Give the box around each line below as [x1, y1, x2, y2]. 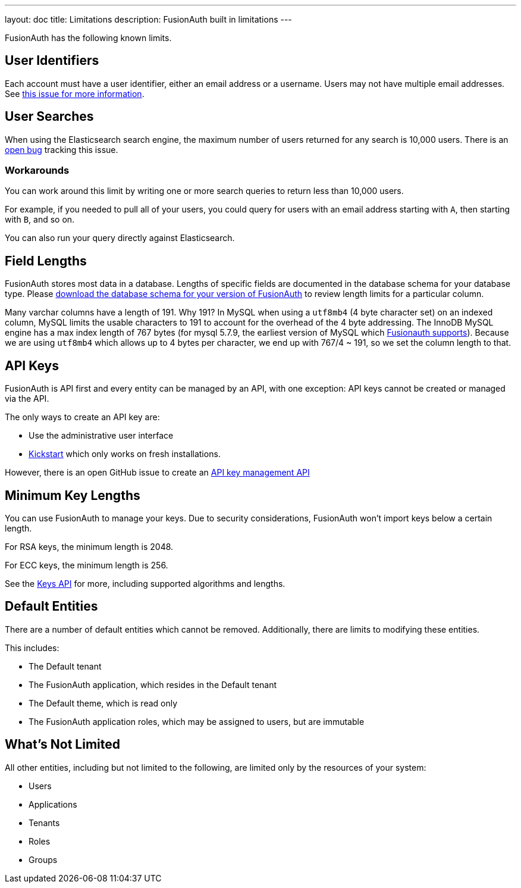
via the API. [5, 393, 49, 404]
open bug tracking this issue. [5, 144, 118, 155]
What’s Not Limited [5, 737, 120, 752]
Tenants [29, 817, 60, 828]
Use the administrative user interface [29, 430, 174, 441]
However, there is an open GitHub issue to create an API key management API [5, 467, 310, 478]
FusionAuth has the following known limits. [5, 33, 172, 43]
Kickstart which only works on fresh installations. [29, 449, 221, 459]
